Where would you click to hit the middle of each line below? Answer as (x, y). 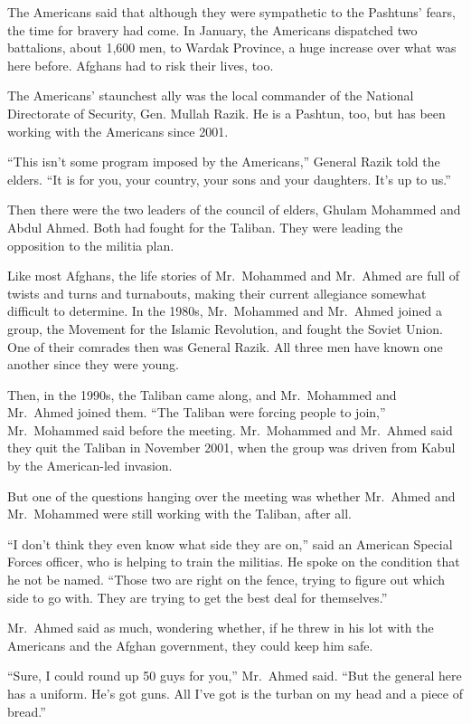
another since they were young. (93, 364)
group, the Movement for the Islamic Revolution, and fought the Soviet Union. (225, 328)
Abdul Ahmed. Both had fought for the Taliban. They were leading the (205, 227)
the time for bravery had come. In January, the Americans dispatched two (212, 29)
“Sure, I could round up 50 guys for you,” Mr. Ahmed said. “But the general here (235, 676)
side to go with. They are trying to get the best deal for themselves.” (198, 597)
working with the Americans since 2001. (118, 131)
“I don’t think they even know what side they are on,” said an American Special (230, 543)
